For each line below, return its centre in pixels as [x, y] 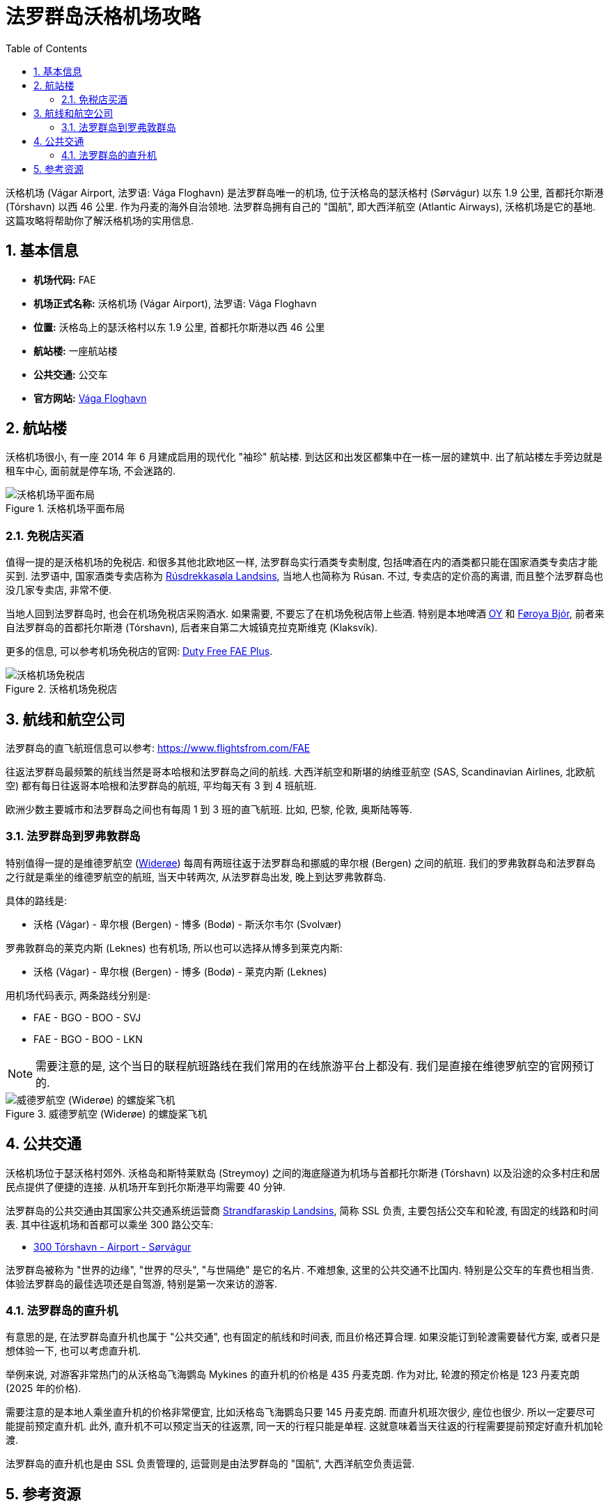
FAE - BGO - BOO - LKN [88, 1039]
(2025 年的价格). [44, 1389]
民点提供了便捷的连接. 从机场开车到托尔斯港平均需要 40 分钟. [146, 1187]
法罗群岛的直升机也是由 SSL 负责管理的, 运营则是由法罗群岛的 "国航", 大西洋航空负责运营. [210, 1464]
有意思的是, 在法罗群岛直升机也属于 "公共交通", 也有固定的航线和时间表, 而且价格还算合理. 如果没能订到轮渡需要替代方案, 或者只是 [303, 1337]
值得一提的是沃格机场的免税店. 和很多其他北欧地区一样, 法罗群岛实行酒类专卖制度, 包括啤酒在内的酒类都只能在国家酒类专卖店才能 [302, 562]
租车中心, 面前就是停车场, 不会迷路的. [91, 471]
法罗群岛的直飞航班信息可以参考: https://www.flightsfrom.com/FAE [158, 748]
